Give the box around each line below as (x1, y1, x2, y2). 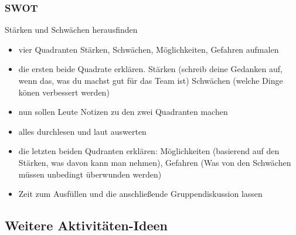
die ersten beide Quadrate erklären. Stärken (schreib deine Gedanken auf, (18, 63, 283, 75)
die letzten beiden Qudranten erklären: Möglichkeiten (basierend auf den (18, 145, 280, 157)
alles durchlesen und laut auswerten (18, 125, 147, 137)
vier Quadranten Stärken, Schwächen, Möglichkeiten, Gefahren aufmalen (18, 43, 279, 55)
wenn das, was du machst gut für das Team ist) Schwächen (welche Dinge (18, 74, 283, 86)
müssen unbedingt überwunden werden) (18, 168, 162, 180)
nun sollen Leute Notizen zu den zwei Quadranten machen (18, 105, 228, 118)
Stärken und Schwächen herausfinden (5, 23, 138, 36)
